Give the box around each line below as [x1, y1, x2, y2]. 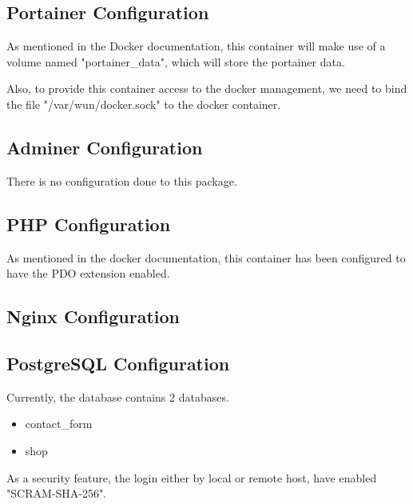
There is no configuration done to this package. [6, 172, 237, 189]
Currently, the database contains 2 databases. [6, 388, 229, 405]
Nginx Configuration [6, 304, 181, 329]
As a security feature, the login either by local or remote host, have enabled [6, 469, 377, 486]
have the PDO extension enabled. [6, 265, 170, 282]
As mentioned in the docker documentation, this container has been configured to [6, 249, 406, 266]
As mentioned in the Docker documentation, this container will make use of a [6, 38, 386, 54]
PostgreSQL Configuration [6, 350, 230, 375]
